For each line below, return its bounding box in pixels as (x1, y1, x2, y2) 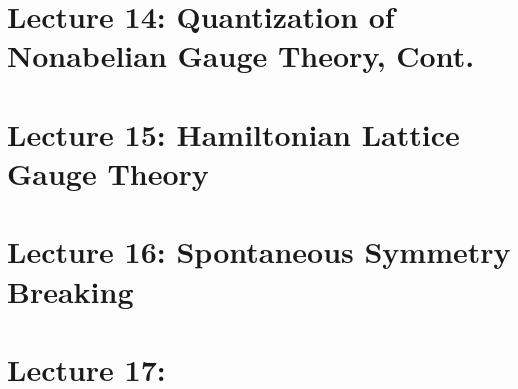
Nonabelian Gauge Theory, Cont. (7, 35, 475, 76)
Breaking (7, 270, 134, 311)
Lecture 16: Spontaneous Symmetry (7, 231, 511, 272)
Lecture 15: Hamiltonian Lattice (7, 113, 460, 154)
